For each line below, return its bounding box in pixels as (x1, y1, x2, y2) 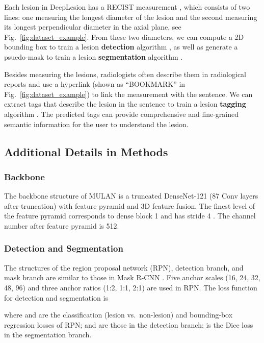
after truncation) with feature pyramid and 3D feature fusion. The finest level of (4, 200, 255, 211)
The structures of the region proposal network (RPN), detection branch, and (4, 262, 244, 273)
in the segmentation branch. (4, 329, 92, 340)
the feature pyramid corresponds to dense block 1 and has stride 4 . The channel (4, 210, 256, 221)
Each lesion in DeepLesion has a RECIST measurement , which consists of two (4, 2, 250, 12)
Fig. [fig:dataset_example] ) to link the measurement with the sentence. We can (4, 88, 253, 99)
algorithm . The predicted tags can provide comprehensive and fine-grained (4, 108, 239, 119)
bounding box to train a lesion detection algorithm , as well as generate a (4, 41, 238, 52)
